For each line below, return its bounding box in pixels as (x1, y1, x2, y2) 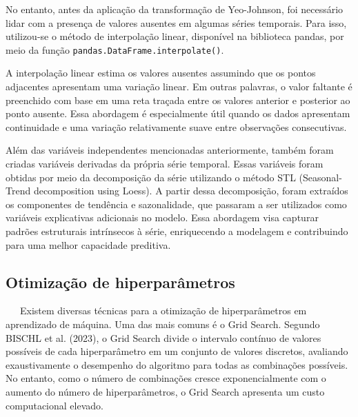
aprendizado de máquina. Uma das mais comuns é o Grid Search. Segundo (6, 316, 320, 331)
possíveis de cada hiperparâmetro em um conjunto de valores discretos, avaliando (6, 344, 348, 358)
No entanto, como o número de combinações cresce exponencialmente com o (6, 371, 326, 385)
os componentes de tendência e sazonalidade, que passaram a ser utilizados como (6, 196, 347, 211)
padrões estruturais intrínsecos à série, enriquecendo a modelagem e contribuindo (6, 223, 348, 238)
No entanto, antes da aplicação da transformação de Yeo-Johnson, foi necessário (6, 2, 344, 16)
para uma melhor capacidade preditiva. (6, 237, 171, 252)
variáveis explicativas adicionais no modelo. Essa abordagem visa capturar (6, 210, 319, 225)
